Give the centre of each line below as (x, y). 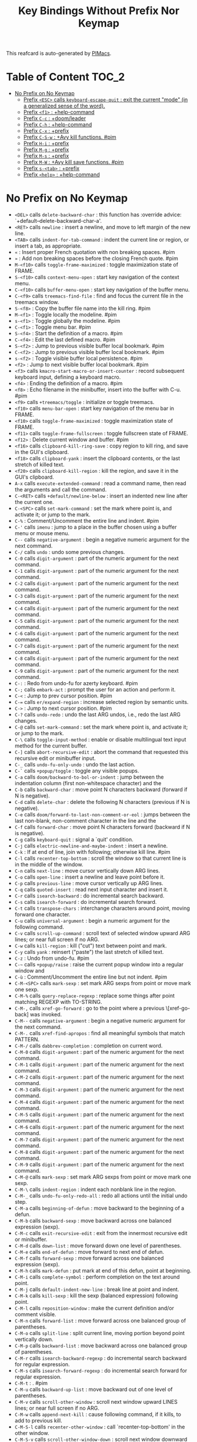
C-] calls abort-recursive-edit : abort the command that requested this (101, 752)
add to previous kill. (39, 1421)
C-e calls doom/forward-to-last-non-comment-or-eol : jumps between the (102, 815)
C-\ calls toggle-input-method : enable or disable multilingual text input (100, 740)
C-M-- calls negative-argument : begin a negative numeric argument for (100, 1021)
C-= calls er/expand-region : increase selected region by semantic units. (101, 702)
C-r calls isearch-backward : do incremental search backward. (89, 896)
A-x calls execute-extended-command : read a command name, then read (100, 483)
